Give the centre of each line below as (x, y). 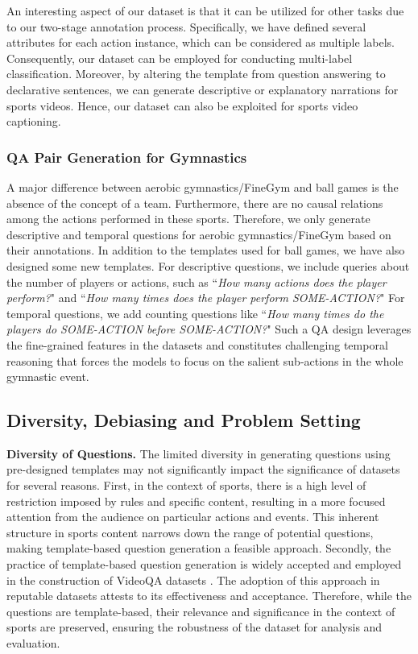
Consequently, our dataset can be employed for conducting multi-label (180, 58)
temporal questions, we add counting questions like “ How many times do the (195, 313)
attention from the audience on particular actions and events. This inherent (193, 517)
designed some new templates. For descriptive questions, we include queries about (208, 265)
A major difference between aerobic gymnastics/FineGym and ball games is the (203, 186)
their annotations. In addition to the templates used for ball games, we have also (206, 250)
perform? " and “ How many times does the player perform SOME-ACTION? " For (206, 298)
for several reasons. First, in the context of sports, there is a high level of (186, 485)
